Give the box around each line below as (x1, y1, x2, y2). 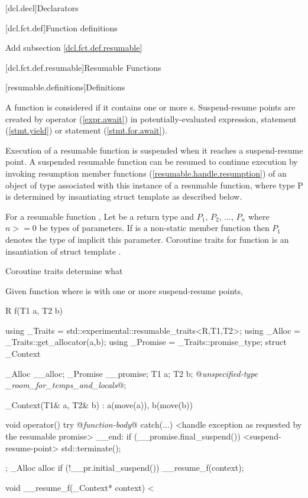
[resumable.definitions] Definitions (5, 81, 125, 93)
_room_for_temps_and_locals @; (5, 379, 127, 391)
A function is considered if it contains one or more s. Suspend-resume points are (5, 100, 296, 113)
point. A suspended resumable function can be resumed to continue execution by (5, 155, 298, 168)
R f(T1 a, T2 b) (5, 304, 63, 317)
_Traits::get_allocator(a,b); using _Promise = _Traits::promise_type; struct (5, 336, 287, 348)
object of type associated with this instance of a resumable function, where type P (5, 178, 303, 191)
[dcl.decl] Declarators (5, 2, 79, 14)
